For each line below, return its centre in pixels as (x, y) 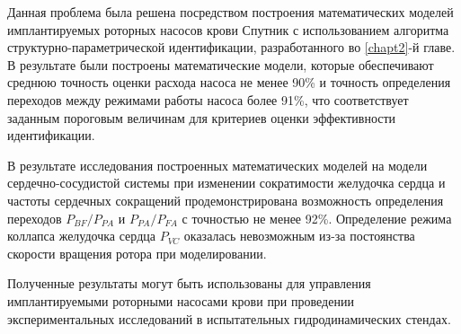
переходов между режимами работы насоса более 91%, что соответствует (208, 99)
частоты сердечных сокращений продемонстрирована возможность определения (226, 200)
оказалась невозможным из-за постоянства (299, 236)
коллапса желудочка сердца (81, 236)
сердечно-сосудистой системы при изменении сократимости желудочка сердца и (226, 183)
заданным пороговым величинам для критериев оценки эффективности (202, 117)
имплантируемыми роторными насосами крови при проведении (181, 300)
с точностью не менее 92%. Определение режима (317, 218)
